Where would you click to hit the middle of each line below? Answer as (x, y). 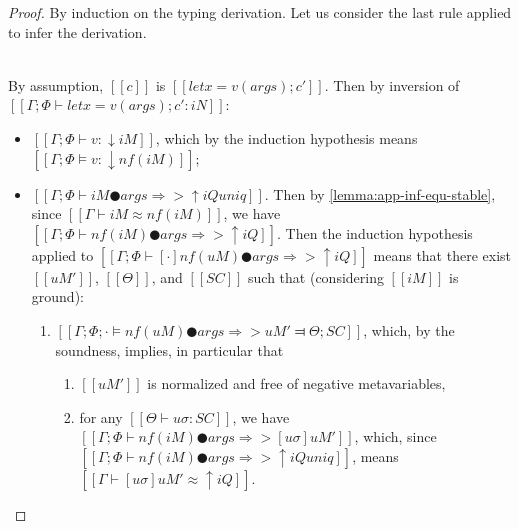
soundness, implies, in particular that (169, 349)
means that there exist (442, 254)
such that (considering (316, 276)
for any (101, 416)
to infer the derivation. (77, 31)
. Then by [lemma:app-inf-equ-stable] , (380, 193)
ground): (57, 296)
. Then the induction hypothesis (375, 232)
